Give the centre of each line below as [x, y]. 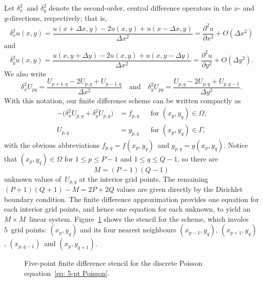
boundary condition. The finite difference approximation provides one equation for [131, 199]
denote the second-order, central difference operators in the [140, 8]
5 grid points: [26, 230]
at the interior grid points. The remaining [144, 178]
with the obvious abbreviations [52, 145]
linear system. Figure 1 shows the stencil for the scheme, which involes [139, 218]
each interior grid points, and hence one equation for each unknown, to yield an [127, 209]
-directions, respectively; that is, [57, 18]
